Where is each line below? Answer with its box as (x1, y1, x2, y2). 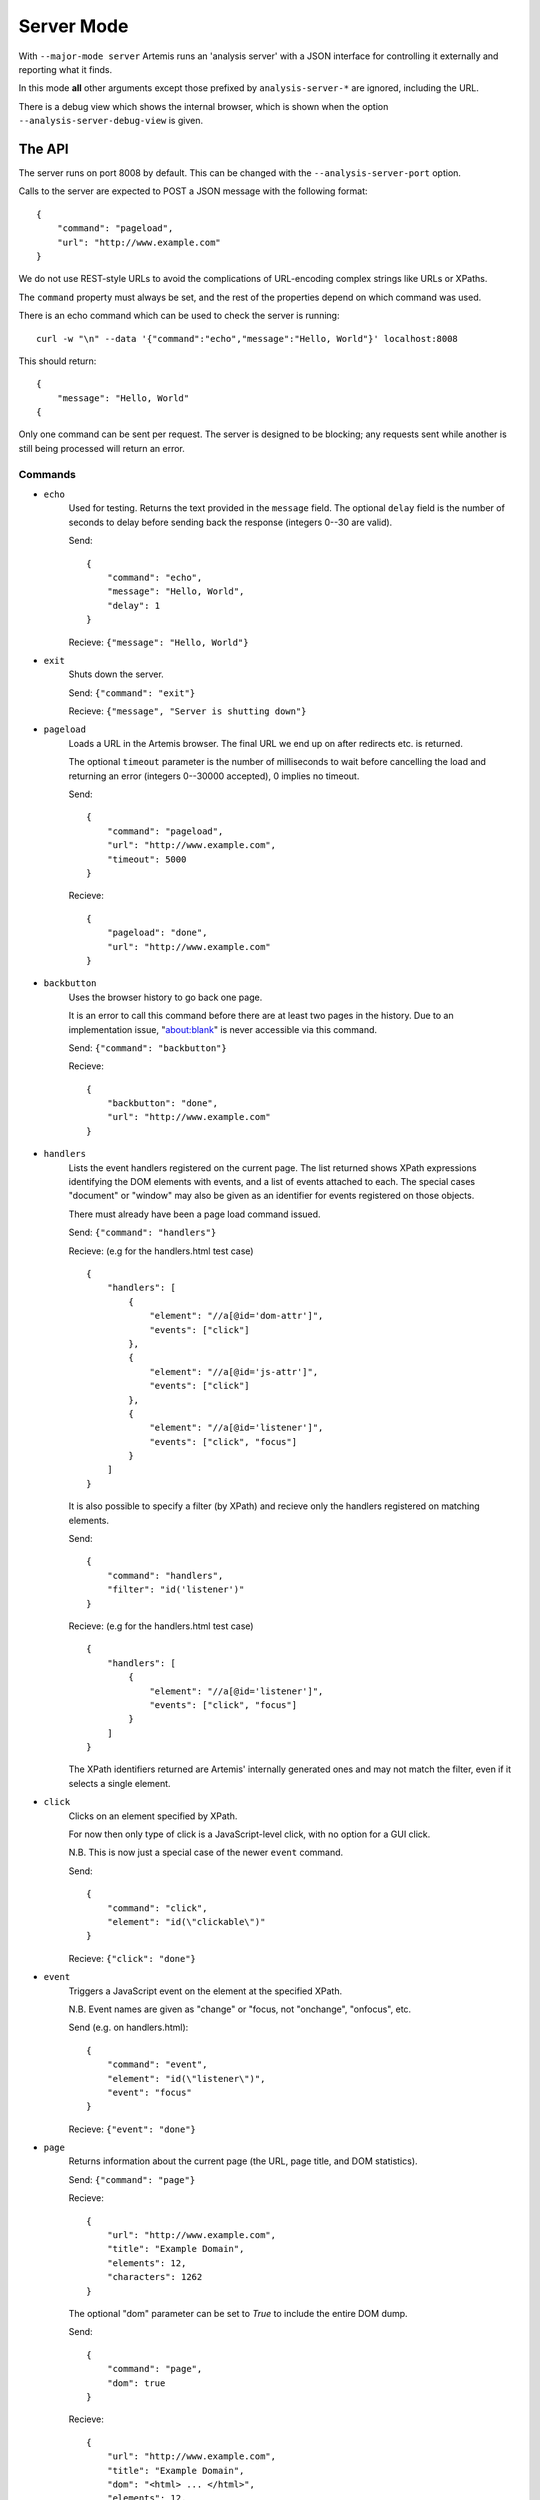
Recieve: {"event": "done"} (68, 2123, 197, 2135)
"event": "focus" (106, 2086, 192, 2098)
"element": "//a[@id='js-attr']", (149, 1366, 319, 1377)
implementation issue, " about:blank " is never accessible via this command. (68, 1023, 378, 1035)
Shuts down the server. (68, 668, 164, 680)
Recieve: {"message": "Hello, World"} (68, 636, 249, 648)
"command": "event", (106, 2059, 208, 2070)
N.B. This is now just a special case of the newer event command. (68, 1846, 344, 1859)
